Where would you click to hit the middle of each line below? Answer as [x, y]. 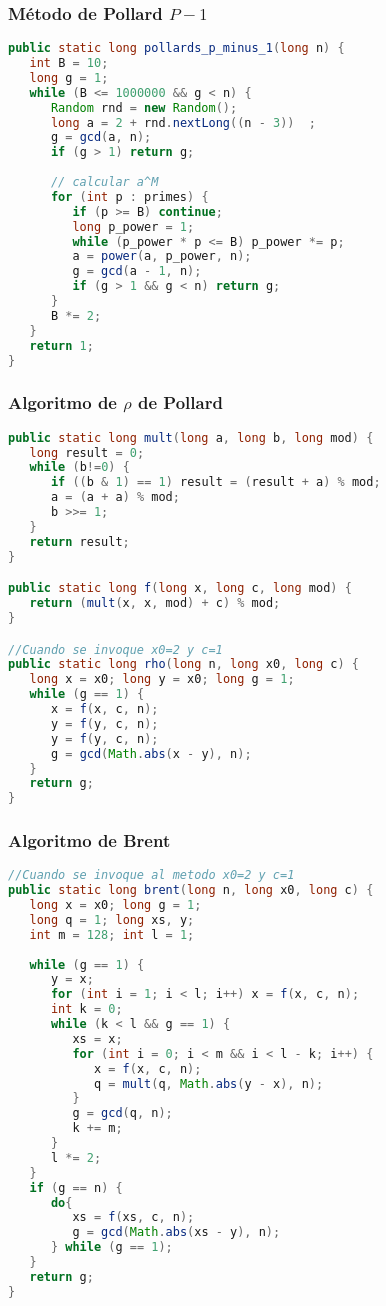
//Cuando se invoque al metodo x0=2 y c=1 [151, 875]
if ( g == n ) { [76, 1187]
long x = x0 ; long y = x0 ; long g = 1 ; [162, 679]
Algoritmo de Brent [89, 840]
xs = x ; [97, 1038]
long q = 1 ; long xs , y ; [112, 919]
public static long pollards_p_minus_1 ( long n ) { [176, 48]
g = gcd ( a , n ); [101, 137]
